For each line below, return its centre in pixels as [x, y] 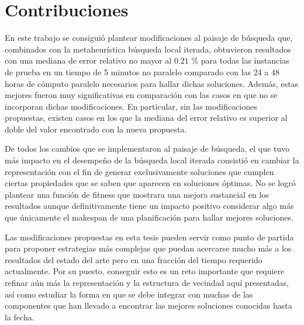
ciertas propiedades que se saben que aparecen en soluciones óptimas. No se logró [150, 183]
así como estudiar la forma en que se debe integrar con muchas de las [129, 294]
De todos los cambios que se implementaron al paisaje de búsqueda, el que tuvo [147, 148]
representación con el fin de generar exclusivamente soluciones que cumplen [139, 171]
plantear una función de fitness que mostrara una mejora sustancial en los [137, 194]
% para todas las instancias [240, 60]
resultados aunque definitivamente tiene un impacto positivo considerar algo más [149, 206]
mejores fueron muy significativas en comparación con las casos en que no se [141, 95]
